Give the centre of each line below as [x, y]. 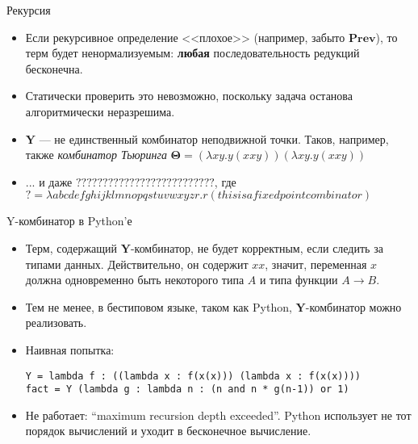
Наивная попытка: [70, 349]
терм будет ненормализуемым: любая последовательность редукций [192, 53]
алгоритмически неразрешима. [100, 111]
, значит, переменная [316, 264]
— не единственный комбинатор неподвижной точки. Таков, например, [214, 138]
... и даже [49, 181]
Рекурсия [29, 10]
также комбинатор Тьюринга [96, 155]
